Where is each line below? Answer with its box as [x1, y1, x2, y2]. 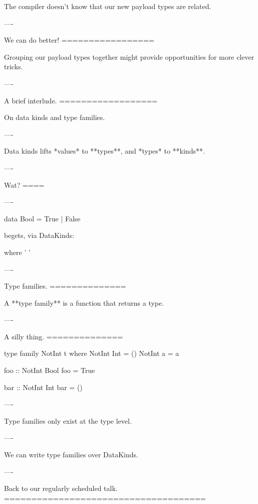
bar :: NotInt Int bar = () [4, 382, 83, 392]
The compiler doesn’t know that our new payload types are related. [4, 1, 211, 11]
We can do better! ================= [4, 35, 154, 45]
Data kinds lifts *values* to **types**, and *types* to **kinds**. [4, 146, 205, 156]
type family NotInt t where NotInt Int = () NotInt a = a [4, 348, 179, 358]
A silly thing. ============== [4, 331, 123, 341]
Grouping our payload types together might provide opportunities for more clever [4, 51, 254, 62]
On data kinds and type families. [4, 112, 105, 122]
